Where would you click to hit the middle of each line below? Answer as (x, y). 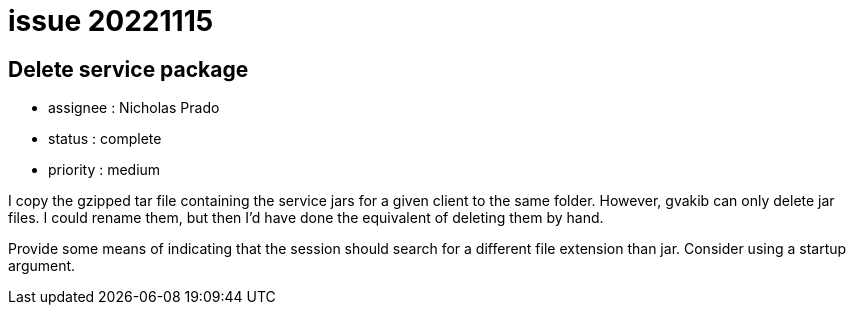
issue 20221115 (111, 21)
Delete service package (128, 69)
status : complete (105, 139)
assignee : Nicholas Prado (134, 108)
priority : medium (104, 170)
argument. (42, 266)
